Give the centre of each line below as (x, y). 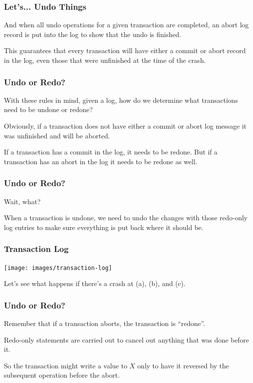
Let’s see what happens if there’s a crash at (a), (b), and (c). (95, 283)
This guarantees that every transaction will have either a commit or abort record (125, 50)
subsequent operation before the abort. (62, 375)
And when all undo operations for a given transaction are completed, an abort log (126, 25)
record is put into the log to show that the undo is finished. (93, 34)
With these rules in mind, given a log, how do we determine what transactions (121, 100)
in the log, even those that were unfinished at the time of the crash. (105, 60)
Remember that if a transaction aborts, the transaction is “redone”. (105, 323)
